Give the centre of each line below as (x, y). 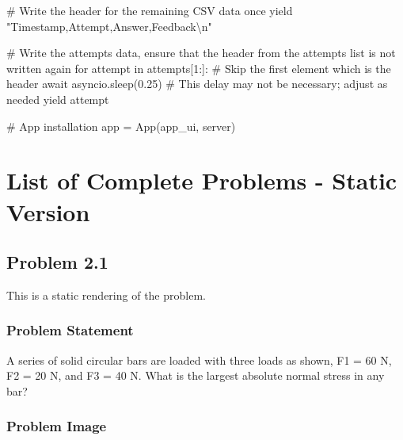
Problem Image (57, 426)
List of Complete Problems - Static (202, 180)
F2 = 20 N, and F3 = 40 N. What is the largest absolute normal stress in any (196, 375)
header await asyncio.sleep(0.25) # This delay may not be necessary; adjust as (197, 84)
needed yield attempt (58, 99)
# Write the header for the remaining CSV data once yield (150, 10)
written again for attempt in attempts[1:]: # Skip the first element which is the (199, 68)
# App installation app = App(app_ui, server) (121, 126)
